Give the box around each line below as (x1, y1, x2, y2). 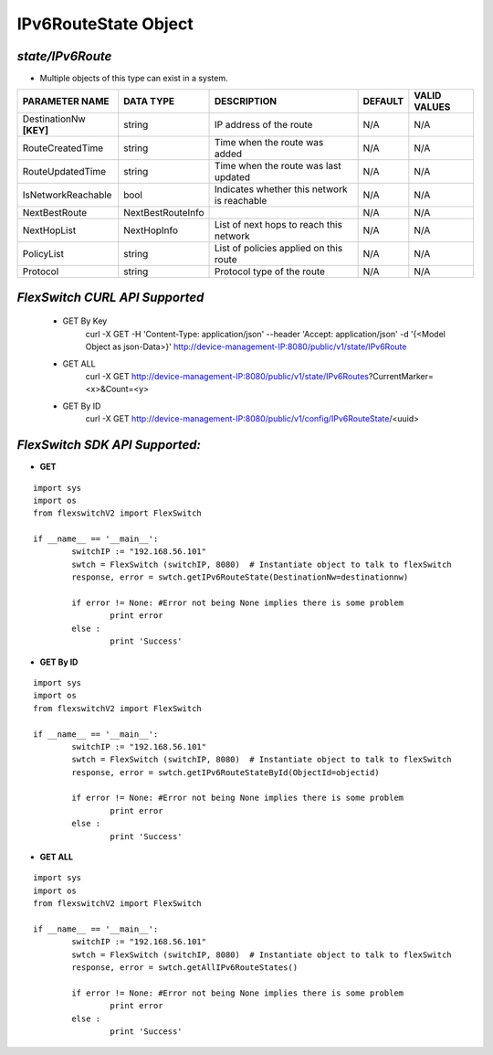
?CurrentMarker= (368, 371, 434, 382)
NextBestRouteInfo (123, 207, 205, 219)
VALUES (414, 101, 451, 113)
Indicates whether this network (215, 183, 348, 196)
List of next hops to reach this (215, 218, 342, 231)
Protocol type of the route (215, 265, 326, 278)
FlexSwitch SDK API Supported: (16, 437, 201, 453)
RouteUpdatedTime (22, 165, 107, 178)
